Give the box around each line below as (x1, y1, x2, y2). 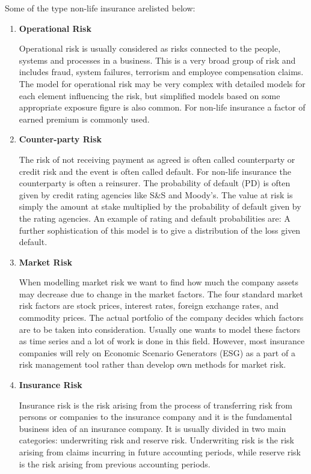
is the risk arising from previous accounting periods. (19, 457, 211, 470)
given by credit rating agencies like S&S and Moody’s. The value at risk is (19, 188, 293, 201)
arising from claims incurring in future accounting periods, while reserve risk (19, 446, 301, 458)
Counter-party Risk (19, 133, 102, 145)
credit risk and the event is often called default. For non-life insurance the (19, 165, 291, 177)
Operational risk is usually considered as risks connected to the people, (19, 42, 281, 55)
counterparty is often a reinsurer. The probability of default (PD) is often (19, 177, 291, 189)
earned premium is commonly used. (19, 112, 150, 125)
